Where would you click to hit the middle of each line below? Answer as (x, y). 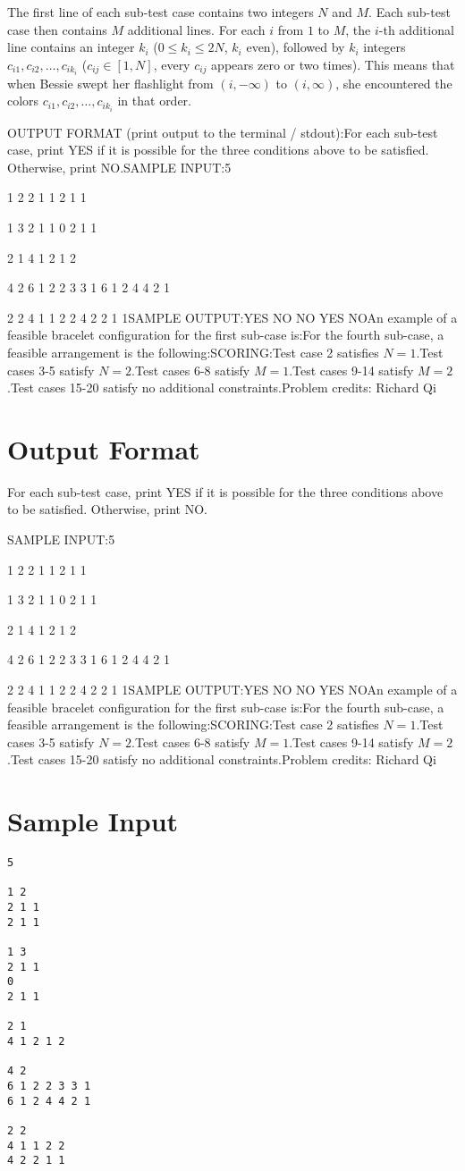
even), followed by (296, 47)
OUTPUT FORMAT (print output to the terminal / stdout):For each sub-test (223, 132)
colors (23, 101)
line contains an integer (71, 47)
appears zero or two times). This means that (333, 64)
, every (172, 64)
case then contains (57, 29)
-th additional (416, 29)
